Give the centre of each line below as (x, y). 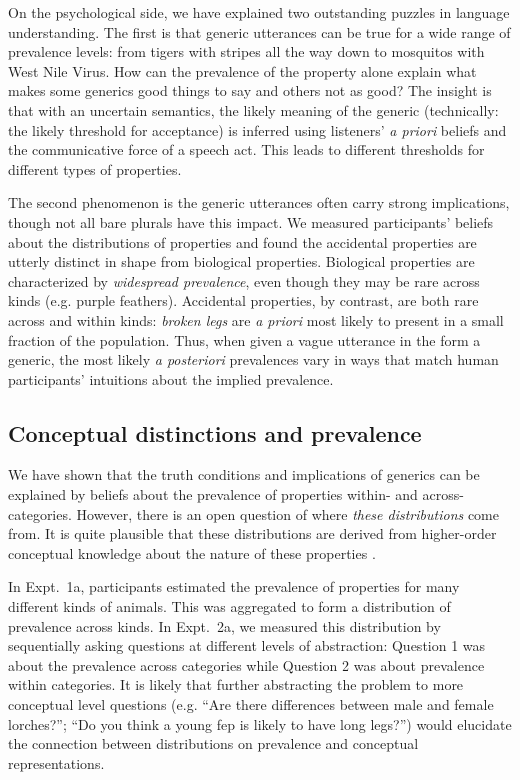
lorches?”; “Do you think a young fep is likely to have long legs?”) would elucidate (260, 723)
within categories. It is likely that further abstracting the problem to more (236, 684)
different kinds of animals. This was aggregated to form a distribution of (229, 606)
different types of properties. (95, 168)
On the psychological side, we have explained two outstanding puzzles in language (259, 12)
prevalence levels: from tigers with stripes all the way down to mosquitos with (246, 51)
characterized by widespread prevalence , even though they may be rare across (244, 280)
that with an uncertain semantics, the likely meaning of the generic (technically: (253, 109)
